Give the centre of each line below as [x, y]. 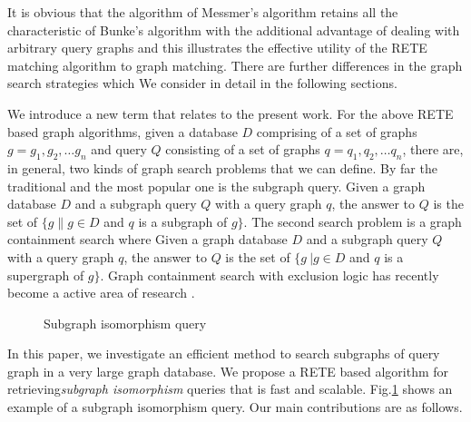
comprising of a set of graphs [337, 131]
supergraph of [46, 275]
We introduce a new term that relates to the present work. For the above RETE [231, 113]
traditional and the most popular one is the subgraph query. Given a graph [216, 186]
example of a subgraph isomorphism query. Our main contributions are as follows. [235, 407]
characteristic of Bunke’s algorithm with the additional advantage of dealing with [234, 29]
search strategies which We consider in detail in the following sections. [202, 83]
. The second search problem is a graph [353, 221]
